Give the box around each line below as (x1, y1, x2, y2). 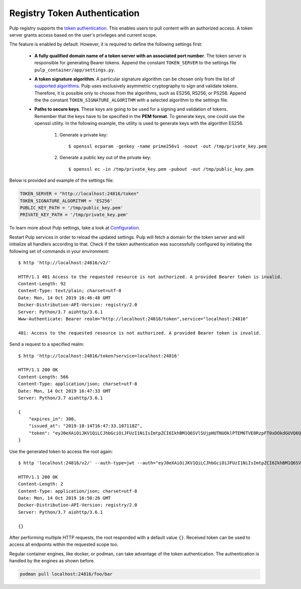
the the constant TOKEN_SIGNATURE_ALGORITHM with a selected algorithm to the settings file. (34, 97, 228, 103)
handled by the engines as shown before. (9, 558, 95, 564)
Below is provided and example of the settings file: (9, 177, 114, 183)
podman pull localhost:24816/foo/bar (20, 571, 113, 577)
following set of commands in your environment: (9, 248, 109, 254)
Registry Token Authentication (9, 8, 140, 19)
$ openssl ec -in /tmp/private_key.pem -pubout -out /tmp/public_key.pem (68, 166, 254, 172)
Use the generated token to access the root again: (9, 448, 113, 454)
